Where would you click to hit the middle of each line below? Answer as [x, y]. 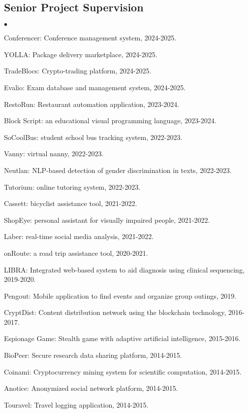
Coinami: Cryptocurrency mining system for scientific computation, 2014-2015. [123, 371]
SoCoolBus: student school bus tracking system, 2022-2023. [93, 137]
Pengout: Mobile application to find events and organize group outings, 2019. [120, 295]
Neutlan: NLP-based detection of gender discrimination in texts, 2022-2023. [118, 170]
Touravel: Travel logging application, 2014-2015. [76, 404]
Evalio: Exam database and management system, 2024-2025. [95, 87]
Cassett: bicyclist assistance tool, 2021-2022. [71, 203]
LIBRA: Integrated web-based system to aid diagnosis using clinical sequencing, [124, 269]
